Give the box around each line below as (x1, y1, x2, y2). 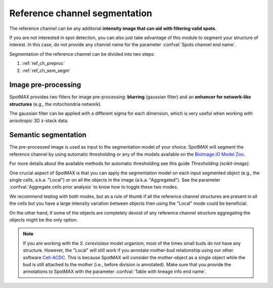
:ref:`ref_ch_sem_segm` (22, 67, 71, 74)
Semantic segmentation (9, 131, 87, 139)
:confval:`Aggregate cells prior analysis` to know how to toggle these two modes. (9, 184, 178, 190)
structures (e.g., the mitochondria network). (9, 101, 102, 107)
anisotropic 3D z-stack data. (9, 117, 69, 124)
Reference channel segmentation (9, 8, 153, 19)
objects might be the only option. (9, 217, 78, 223)
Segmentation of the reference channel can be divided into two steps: (9, 51, 155, 57)
